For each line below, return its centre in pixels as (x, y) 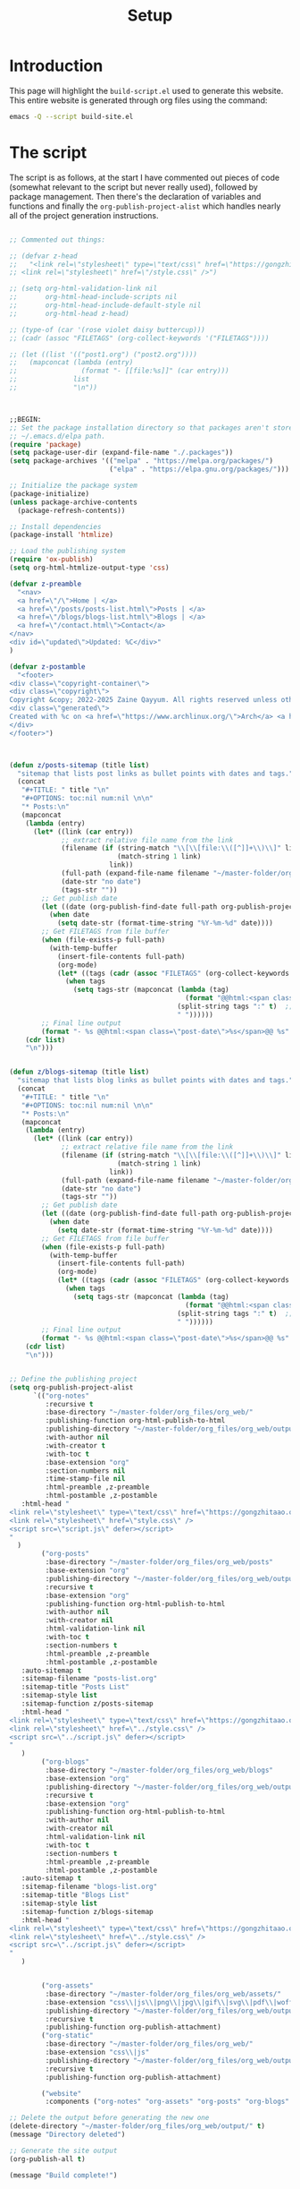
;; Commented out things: (57, 239)
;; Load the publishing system (67, 552)
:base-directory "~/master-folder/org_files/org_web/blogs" (159, 1770)
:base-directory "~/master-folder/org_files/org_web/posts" (159, 1562)
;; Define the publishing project (74, 1379)
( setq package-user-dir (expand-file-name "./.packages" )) (121, 453)
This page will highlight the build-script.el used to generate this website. (146, 90)
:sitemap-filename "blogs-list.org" (89, 1887)
